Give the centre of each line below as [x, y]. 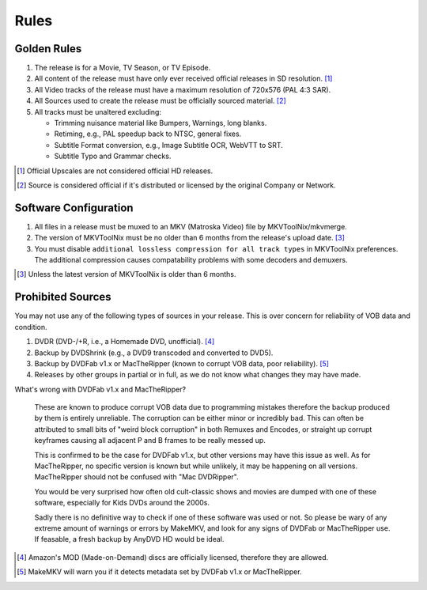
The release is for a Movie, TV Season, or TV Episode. [123, 68]
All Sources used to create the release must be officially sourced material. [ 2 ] [160, 101]
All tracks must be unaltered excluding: [98, 112]
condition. [31, 327]
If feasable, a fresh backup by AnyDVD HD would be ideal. [129, 539]
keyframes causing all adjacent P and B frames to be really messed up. [150, 441]
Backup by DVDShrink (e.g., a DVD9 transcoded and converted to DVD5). [154, 353]
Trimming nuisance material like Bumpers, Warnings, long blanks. [161, 123]
